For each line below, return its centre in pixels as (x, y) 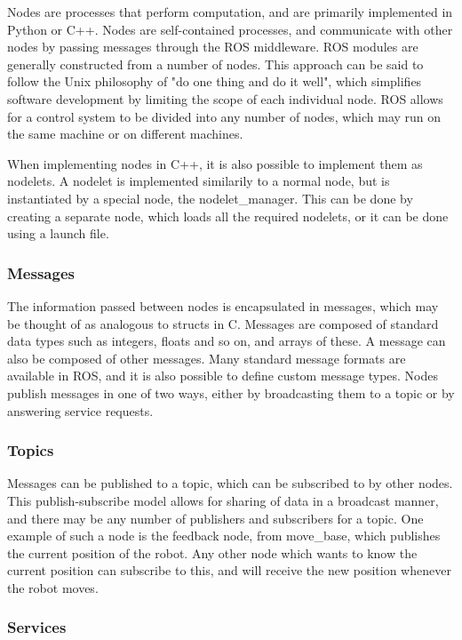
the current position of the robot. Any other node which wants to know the (212, 552)
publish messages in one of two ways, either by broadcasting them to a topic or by (231, 392)
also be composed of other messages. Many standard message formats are (207, 358)
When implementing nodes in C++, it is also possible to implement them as (215, 163)
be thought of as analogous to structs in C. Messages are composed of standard (223, 323)
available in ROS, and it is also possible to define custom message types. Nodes (223, 376)
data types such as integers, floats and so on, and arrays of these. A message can (227, 341)
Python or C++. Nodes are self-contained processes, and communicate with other (230, 29)
